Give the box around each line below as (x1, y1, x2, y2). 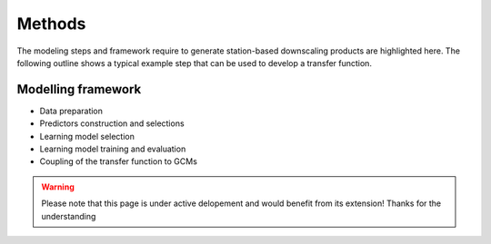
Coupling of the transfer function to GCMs (39, 156, 197, 167)
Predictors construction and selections (39, 118, 185, 129)
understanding (41, 210, 96, 221)
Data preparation (39, 105, 104, 116)
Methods (16, 14, 86, 34)
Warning (41, 181, 75, 192)
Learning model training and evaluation (39, 143, 186, 154)
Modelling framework (16, 82, 142, 97)
